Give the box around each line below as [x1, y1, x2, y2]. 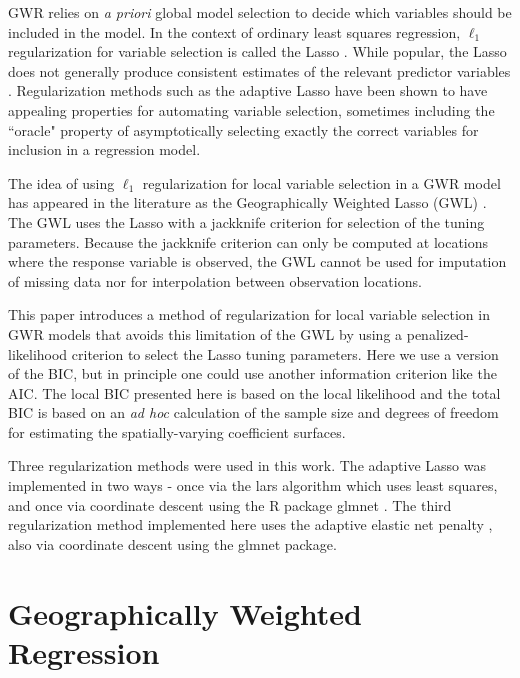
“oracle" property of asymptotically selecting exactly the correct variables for [8, 119, 479, 140]
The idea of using [8, 172, 115, 193]
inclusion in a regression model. [8, 139, 201, 160]
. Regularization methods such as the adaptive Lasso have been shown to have [8, 80, 488, 101]
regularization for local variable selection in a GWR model [142, 172, 501, 193]
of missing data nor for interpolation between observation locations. [8, 270, 422, 291]
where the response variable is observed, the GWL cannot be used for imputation [8, 251, 507, 272]
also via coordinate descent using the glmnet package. [8, 533, 337, 554]
